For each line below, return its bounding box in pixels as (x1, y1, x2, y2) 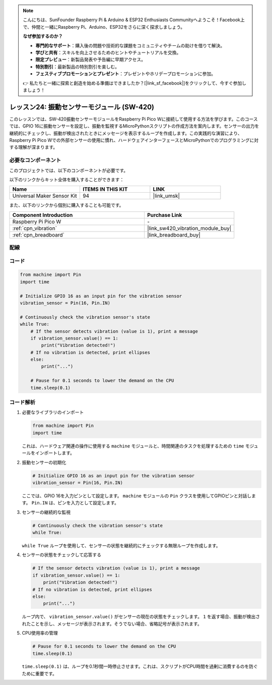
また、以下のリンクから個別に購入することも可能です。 (9, 202, 124, 208)
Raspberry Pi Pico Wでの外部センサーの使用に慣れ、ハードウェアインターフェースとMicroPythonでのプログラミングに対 (9, 137, 259, 143)
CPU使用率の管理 (22, 630, 58, 636)
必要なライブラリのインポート (22, 409, 84, 416)
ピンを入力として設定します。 (57, 500, 119, 506)
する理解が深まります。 (9, 144, 58, 150)
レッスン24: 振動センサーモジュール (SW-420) (9, 102, 155, 111)
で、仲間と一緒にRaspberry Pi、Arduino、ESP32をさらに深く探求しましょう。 (23, 24, 185, 30)
